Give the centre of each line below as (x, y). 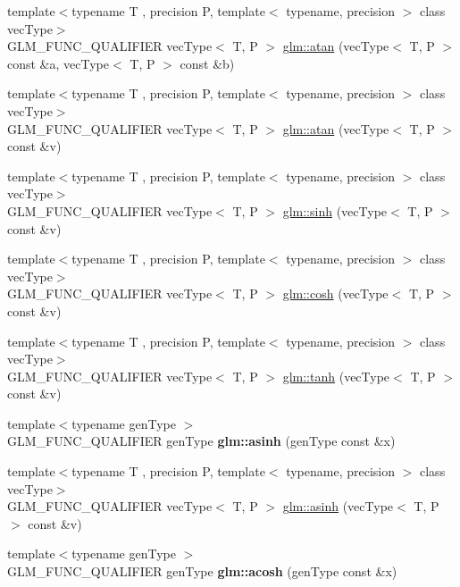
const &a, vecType (59, 63)
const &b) (207, 63)
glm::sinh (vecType (335, 210)
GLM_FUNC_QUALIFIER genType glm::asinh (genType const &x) (201, 441)
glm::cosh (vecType (335, 293)
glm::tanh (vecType (336, 376)
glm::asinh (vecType (338, 506)
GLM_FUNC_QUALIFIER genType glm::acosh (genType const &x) (202, 571)
